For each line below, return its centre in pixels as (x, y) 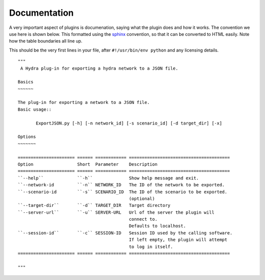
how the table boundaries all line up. (46, 41)
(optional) (142, 198)
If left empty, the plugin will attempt (178, 240)
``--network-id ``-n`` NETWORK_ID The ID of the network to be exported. (121, 185)
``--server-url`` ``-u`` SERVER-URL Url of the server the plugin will (116, 212)
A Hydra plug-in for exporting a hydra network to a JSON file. (99, 68)
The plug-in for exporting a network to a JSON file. (84, 102)
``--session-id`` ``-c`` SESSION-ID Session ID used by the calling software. (125, 233)
